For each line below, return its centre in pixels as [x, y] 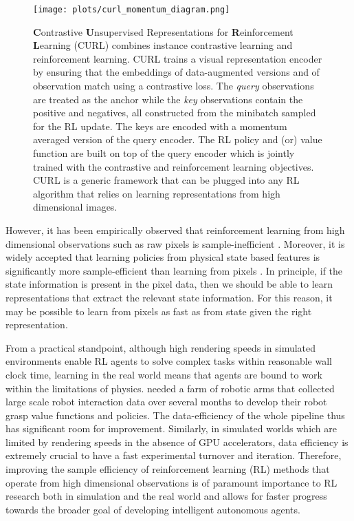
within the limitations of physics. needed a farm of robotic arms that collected [170, 388]
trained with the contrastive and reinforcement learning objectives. [174, 166]
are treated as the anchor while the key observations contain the [168, 99]
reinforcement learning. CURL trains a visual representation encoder [178, 58]
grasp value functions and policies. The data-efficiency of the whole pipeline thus [175, 415]
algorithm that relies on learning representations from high [157, 193]
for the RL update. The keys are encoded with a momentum [160, 126]
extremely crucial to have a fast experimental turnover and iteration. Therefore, [174, 455]
